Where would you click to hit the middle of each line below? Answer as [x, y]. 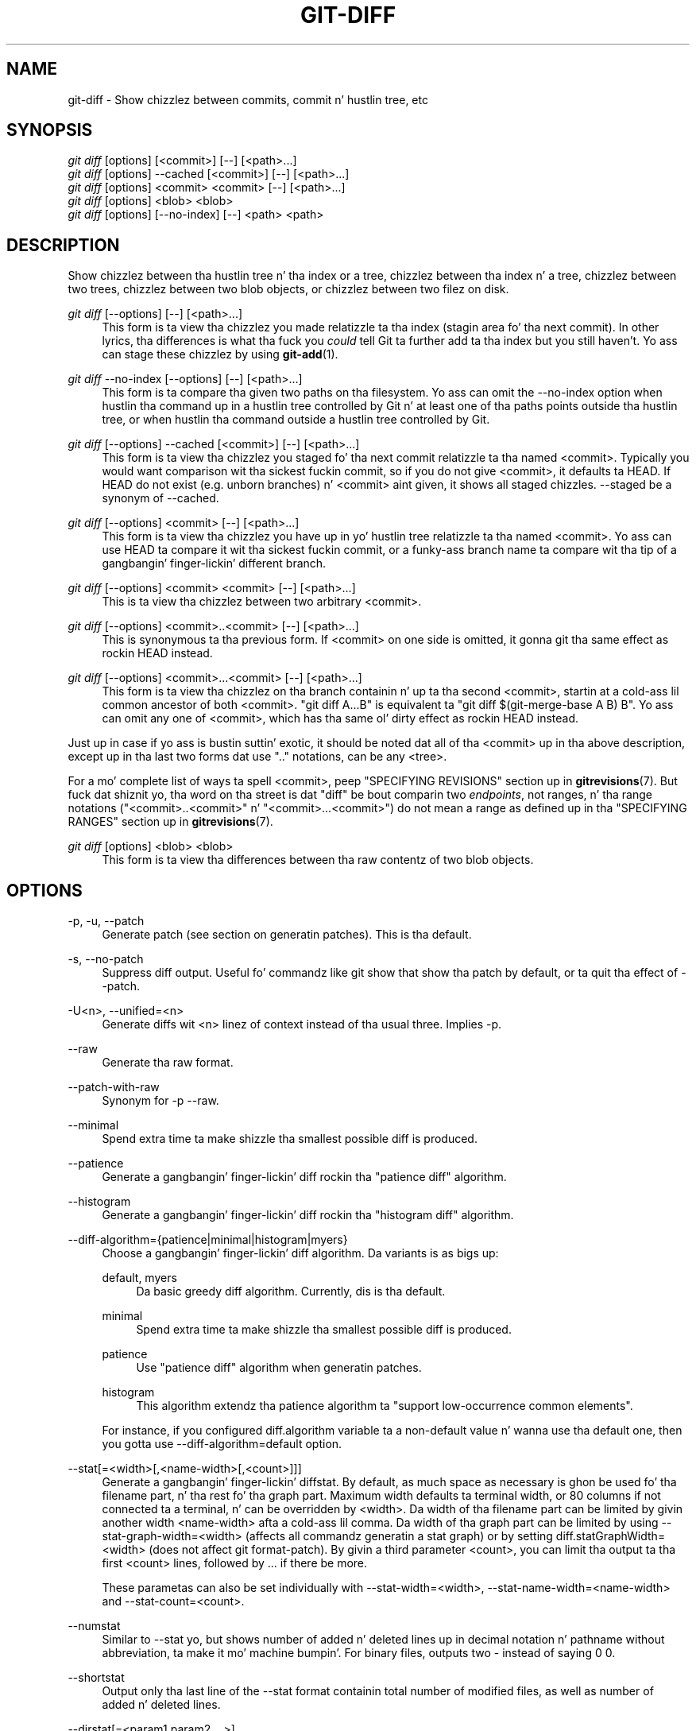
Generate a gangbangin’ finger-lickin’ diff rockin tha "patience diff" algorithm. [304, 1177]
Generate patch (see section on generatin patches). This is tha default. [287, 935]
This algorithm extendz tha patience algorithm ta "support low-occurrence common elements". [385, 1406]
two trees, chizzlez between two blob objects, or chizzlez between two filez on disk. [288, 289]
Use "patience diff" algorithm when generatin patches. [279, 1368]
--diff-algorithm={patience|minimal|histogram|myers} [208, 1240]
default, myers [139, 1278]
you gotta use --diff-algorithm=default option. [222, 1444]
